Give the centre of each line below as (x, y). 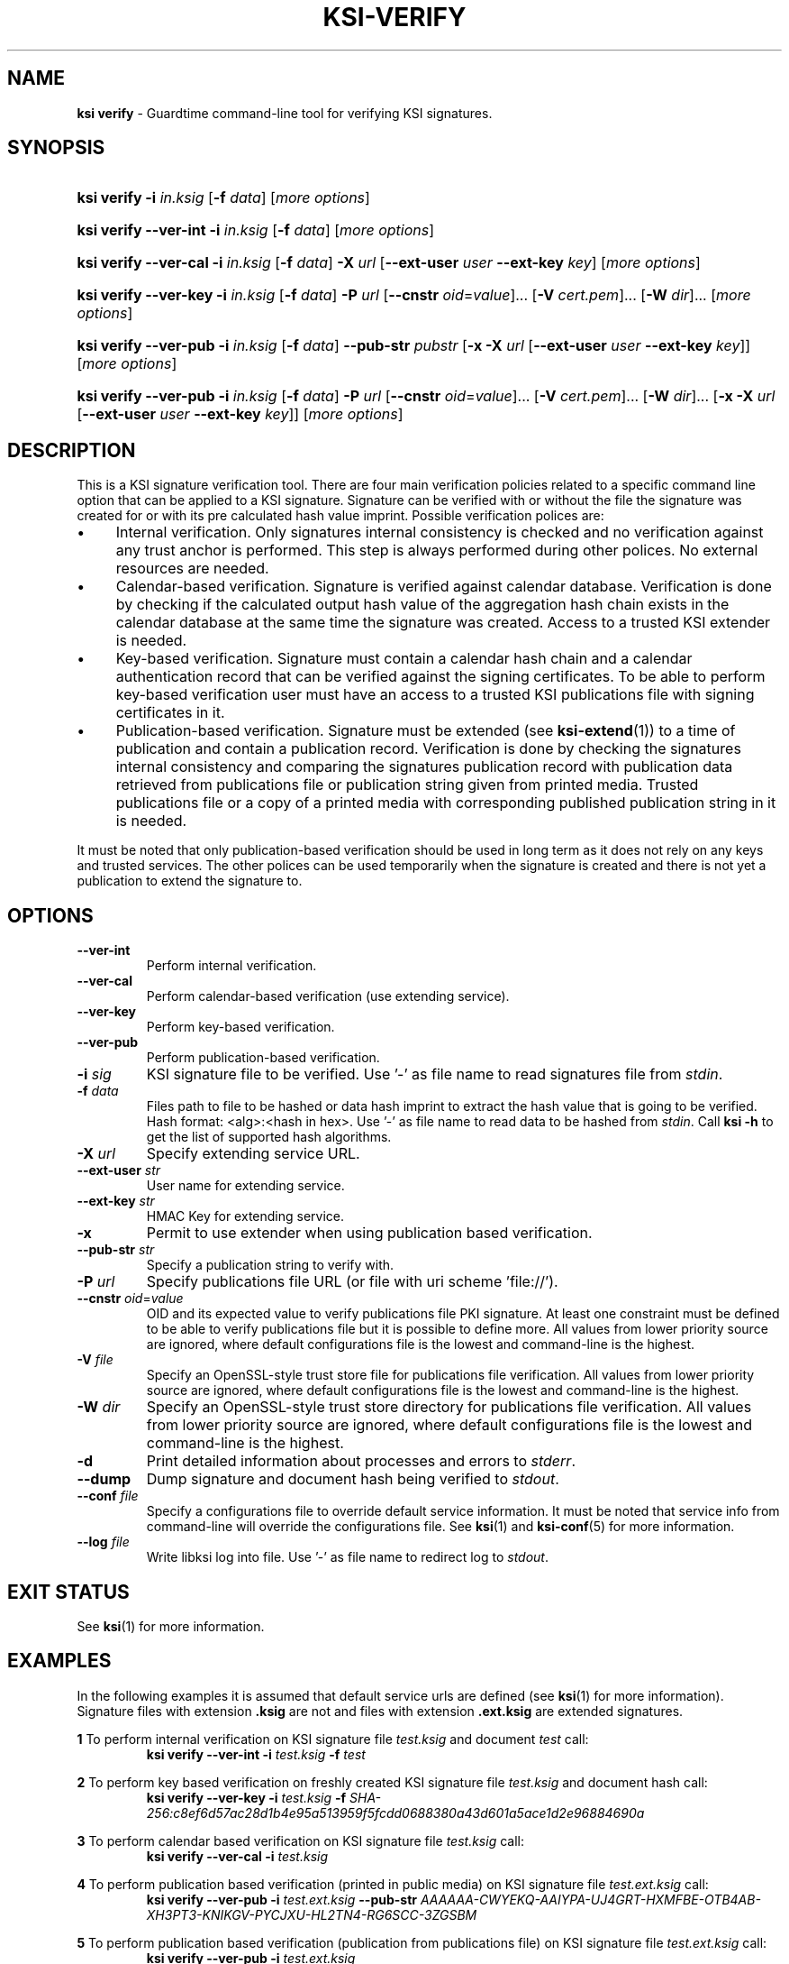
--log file (103, 1542)
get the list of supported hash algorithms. (269, 1137)
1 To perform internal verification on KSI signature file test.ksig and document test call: (333, 1739)
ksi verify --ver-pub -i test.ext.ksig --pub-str (281, 1899)
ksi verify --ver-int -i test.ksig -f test (256, 1754)
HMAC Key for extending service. (245, 1216)
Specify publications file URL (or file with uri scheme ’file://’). (352, 1282)
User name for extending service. (245, 1186)
